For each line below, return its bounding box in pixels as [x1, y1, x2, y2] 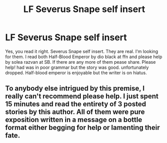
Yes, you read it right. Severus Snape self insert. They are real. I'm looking [5, 48, 158, 54]
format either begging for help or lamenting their [5, 123, 160, 132]
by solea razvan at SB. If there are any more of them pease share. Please [5, 59, 156, 65]
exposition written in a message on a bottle [5, 115, 142, 124]
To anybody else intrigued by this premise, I [5, 84, 145, 93]
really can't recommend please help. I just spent [5, 92, 159, 101]
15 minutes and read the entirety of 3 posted [5, 100, 146, 108]
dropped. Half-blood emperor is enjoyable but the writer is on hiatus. [5, 69, 147, 76]
